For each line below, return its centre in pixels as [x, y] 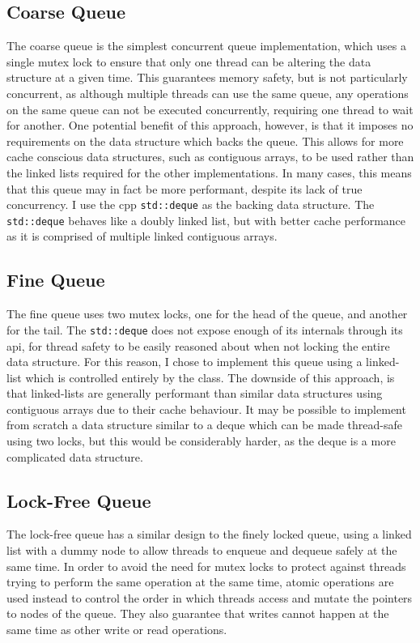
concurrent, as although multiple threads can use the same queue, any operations [208, 93]
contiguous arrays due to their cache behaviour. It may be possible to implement [206, 409]
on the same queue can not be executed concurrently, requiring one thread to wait [210, 109]
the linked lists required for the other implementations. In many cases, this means [209, 172]
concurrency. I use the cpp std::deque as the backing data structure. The [191, 204]
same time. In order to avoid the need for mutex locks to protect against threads [206, 566]
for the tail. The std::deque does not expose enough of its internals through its [205, 329]
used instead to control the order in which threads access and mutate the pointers [210, 597]
